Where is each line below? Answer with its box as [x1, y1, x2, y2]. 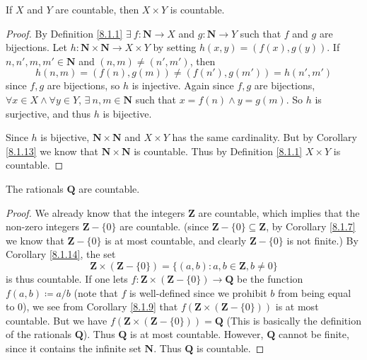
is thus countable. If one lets [6, 271, 128, 286]
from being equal [277, 285, 351, 300]
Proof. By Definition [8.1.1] [6, 26, 123, 40]
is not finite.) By [286, 232, 359, 247]
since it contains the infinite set [6, 340, 141, 355]
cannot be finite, [278, 327, 349, 342]
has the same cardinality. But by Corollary [172, 130, 357, 145]
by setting [153, 40, 197, 55]
